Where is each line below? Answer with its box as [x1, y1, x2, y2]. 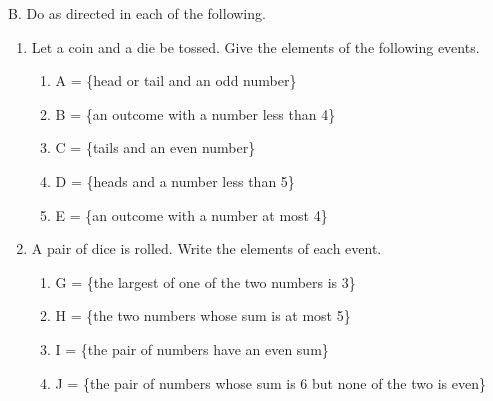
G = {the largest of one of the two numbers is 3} [55, 271, 356, 292]
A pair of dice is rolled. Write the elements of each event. [31, 238, 382, 259]
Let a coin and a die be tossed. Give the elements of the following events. [31, 36, 480, 57]
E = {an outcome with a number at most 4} [55, 204, 328, 225]
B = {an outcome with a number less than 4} [55, 103, 336, 124]
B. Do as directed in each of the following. [8, 3, 266, 23]
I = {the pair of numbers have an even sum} [55, 338, 329, 359]
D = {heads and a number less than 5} [55, 170, 295, 191]
